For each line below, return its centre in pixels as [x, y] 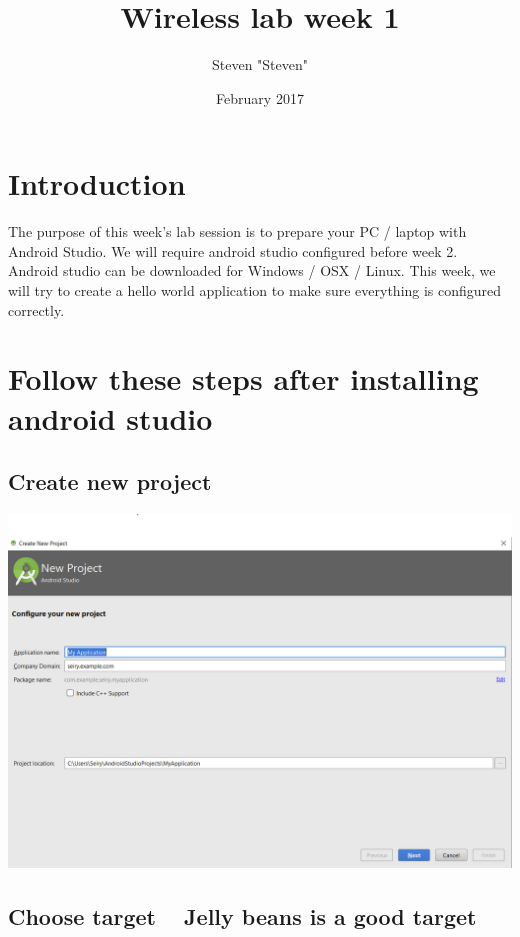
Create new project [110, 481]
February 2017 [260, 97]
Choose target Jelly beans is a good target [242, 916]
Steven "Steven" [260, 64]
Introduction [97, 183]
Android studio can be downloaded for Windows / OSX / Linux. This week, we [252, 270]
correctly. [36, 309]
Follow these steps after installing [243, 378]
